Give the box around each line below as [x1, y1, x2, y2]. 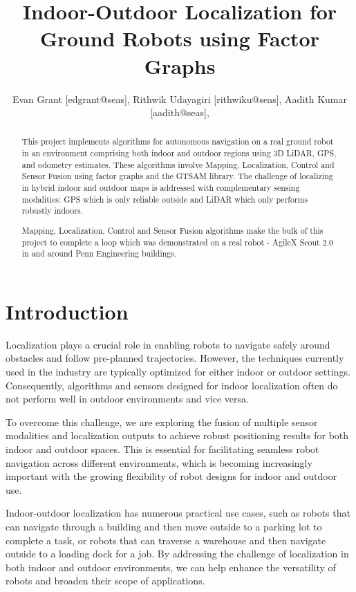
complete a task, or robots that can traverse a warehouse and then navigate [6, 533, 326, 547]
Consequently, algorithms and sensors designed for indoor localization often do [6, 378, 338, 392]
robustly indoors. [21, 205, 83, 216]
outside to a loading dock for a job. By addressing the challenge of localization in [6, 546, 349, 561]
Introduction [6, 297, 129, 325]
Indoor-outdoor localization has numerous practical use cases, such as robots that [6, 506, 350, 520]
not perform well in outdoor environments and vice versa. [6, 391, 249, 406]
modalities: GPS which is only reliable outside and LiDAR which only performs [21, 193, 308, 205]
